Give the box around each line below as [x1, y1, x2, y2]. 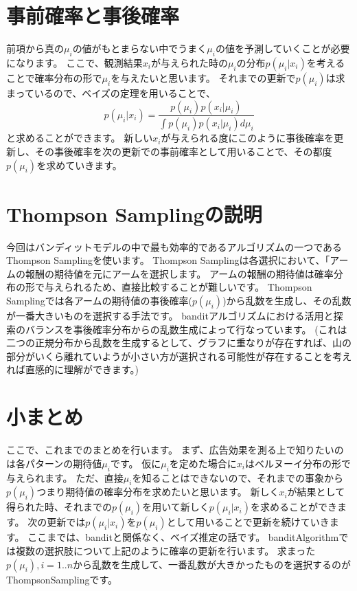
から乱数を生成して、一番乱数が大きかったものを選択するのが [73, 557, 351, 571]
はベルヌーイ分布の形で [245, 456, 352, 470]
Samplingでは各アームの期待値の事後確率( [6, 293, 192, 308]
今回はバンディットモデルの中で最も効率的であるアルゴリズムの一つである [6, 239, 343, 254]
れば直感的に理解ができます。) [6, 362, 139, 377]
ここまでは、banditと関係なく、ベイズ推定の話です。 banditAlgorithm [27, 530, 339, 544]
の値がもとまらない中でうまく [72, 41, 207, 56]
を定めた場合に [169, 456, 237, 470]
